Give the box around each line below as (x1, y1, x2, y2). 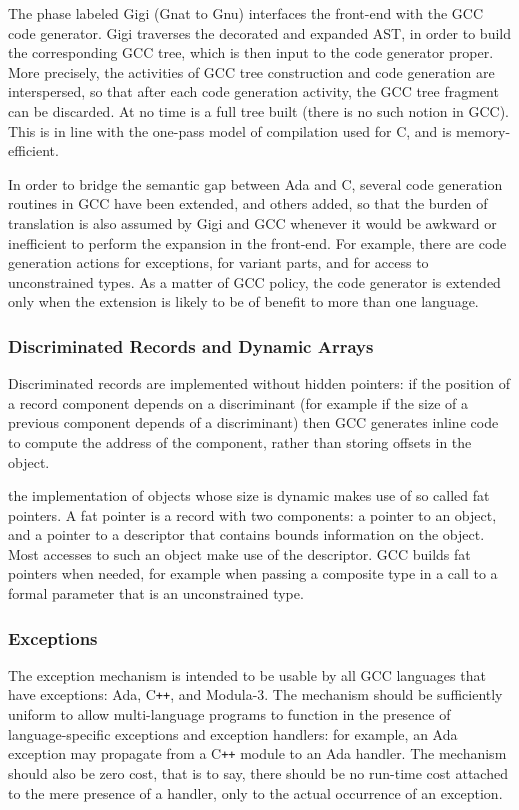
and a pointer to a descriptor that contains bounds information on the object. (8, 524, 485, 545)
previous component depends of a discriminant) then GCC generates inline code (8, 412, 499, 433)
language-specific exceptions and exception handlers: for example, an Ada (8, 723, 458, 744)
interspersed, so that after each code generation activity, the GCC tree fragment (8, 81, 499, 102)
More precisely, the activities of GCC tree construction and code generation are (8, 61, 495, 82)
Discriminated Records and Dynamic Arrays (8, 333, 374, 358)
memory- (456, 120, 511, 141)
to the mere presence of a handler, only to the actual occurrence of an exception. (8, 782, 503, 803)
